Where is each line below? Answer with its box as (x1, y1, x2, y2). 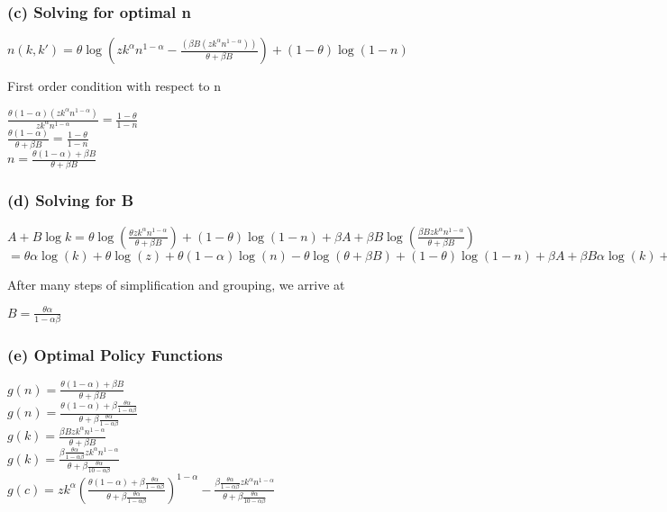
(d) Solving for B (7, 189, 134, 211)
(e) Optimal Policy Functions (7, 343, 224, 365)
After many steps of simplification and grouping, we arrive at (7, 274, 345, 293)
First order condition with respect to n (7, 76, 221, 95)
